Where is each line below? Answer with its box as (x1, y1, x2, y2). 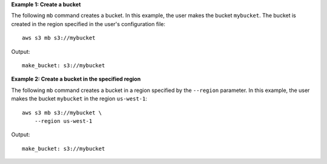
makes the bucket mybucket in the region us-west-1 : (11, 95, 148, 102)
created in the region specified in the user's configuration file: (11, 20, 166, 27)
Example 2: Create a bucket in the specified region (11, 76, 141, 83)
